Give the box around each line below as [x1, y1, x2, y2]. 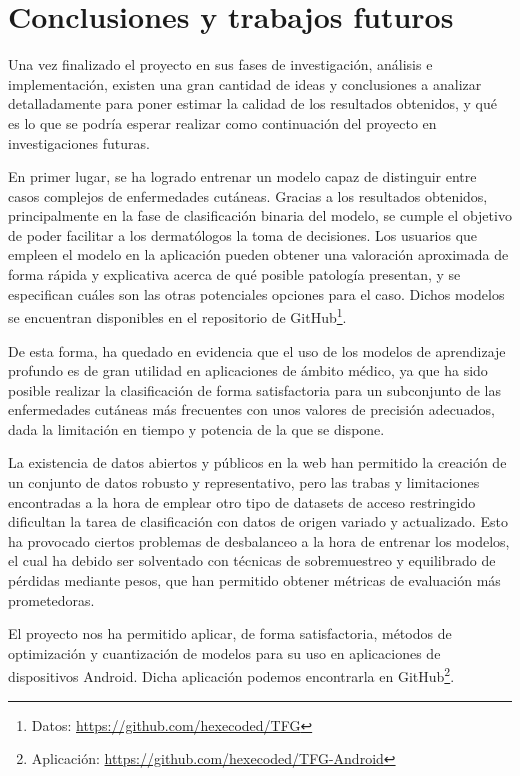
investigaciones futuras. [8, 132, 150, 153]
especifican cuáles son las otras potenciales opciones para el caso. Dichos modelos [8, 283, 505, 304]
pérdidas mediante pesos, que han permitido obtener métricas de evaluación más [8, 570, 501, 591]
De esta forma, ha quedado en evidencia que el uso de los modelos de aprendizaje [8, 340, 506, 361]
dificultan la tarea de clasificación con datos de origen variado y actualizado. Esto [8, 511, 508, 532]
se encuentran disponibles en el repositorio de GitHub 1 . [8, 304, 347, 327]
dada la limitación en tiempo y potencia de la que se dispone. [8, 418, 385, 439]
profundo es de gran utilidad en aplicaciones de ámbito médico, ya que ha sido [8, 360, 488, 381]
